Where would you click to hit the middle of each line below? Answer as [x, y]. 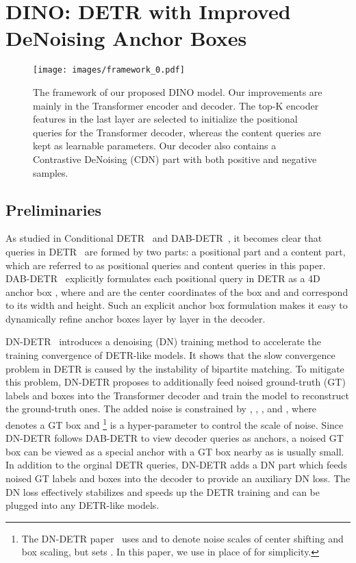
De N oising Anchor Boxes [126, 38]
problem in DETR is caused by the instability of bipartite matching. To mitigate [175, 368]
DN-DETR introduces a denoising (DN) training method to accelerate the [163, 341]
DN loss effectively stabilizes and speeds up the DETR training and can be [163, 491]
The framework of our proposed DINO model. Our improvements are [178, 91]
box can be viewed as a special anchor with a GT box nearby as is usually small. [175, 451]
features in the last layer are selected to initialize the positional [165, 119]
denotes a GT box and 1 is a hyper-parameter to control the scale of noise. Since [175, 424]
